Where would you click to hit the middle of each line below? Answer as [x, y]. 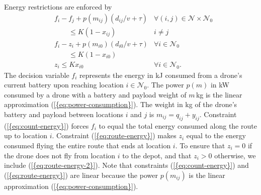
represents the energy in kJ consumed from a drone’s [161, 75]
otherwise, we [235, 155]
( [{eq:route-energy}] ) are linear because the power [81, 175]
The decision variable [37, 75]
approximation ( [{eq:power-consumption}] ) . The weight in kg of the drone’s [121, 104]
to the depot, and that [157, 155]
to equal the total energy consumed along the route [178, 125]
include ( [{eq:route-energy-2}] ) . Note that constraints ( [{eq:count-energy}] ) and [126, 165]
